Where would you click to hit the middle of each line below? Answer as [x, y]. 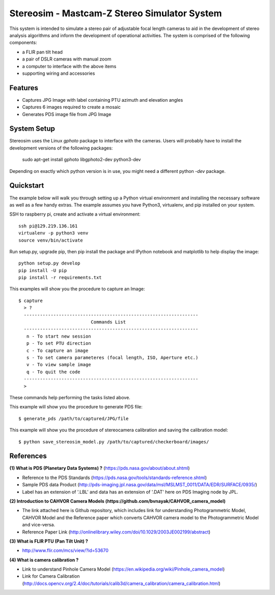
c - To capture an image [57, 350]
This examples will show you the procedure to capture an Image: [77, 289]
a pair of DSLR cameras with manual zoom [67, 59]
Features [24, 88]
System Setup [32, 129]
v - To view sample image [59, 365]
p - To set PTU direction [59, 344]
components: [23, 43]
